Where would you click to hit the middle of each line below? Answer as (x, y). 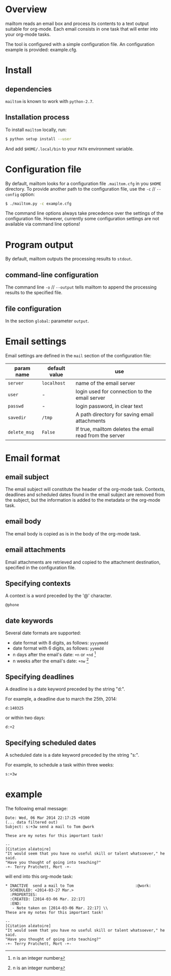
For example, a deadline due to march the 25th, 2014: (61, 699)
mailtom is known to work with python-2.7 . (50, 101)
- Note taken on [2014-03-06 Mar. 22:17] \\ (60, 908)
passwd (16, 406)
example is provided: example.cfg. (41, 49)
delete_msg (21, 432)
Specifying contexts (38, 583)
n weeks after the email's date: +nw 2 (51, 660)
